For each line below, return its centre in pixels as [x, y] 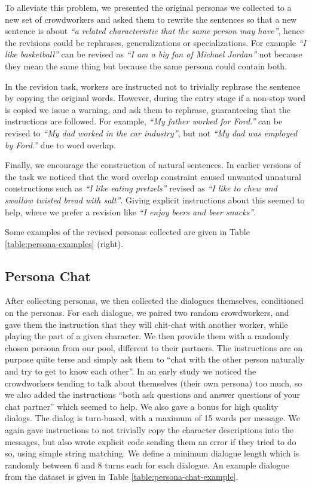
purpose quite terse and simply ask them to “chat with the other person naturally [155, 359]
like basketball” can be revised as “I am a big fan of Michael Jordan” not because [154, 54]
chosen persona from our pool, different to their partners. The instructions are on [154, 347]
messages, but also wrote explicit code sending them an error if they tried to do [151, 441]
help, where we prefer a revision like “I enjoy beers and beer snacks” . [131, 211]
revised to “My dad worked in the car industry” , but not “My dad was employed [151, 133]
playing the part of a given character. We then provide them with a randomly [147, 336]
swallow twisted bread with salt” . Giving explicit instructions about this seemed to [155, 200]
